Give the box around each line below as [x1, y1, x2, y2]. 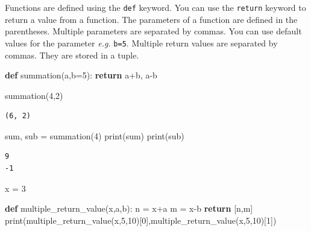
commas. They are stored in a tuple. [5, 48, 139, 61]
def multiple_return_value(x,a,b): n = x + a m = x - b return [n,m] [5, 202, 253, 215]
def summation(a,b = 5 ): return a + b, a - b [5, 69, 157, 81]
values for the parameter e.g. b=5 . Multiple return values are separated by [5, 36, 278, 49]
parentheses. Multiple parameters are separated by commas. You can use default [5, 25, 302, 37]
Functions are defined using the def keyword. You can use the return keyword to [5, 1, 306, 13]
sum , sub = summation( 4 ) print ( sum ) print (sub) [5, 129, 184, 142]
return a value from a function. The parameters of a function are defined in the [5, 13, 298, 25]
